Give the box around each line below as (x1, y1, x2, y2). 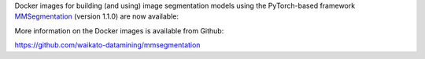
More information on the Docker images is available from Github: (14, 26, 224, 35)
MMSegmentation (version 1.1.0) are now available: (14, 12, 179, 21)
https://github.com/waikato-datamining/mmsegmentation (14, 40, 201, 50)
